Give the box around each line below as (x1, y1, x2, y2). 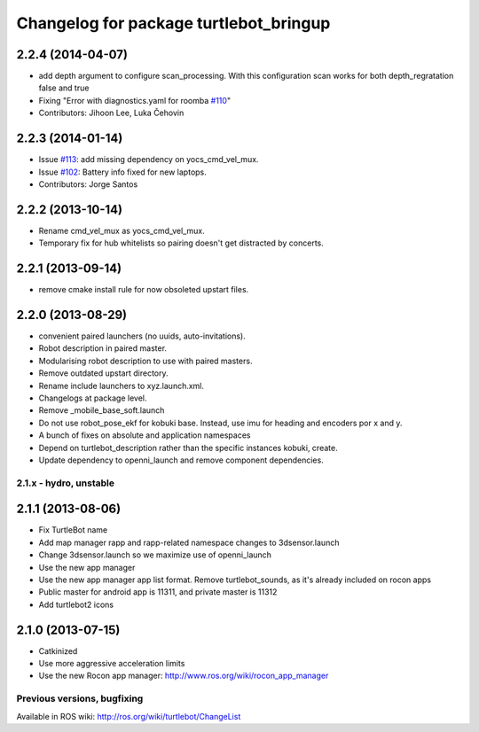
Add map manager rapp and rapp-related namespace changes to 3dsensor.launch (38, 537, 340, 548)
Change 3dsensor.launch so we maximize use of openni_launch (38, 549, 272, 560)
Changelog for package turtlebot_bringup (16, 13, 331, 33)
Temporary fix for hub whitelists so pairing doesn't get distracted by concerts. (38, 238, 324, 248)
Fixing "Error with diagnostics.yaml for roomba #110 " (38, 95, 231, 105)
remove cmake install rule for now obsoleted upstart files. (38, 284, 249, 295)
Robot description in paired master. (38, 343, 168, 354)
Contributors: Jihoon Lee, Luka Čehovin (38, 107, 185, 119)
